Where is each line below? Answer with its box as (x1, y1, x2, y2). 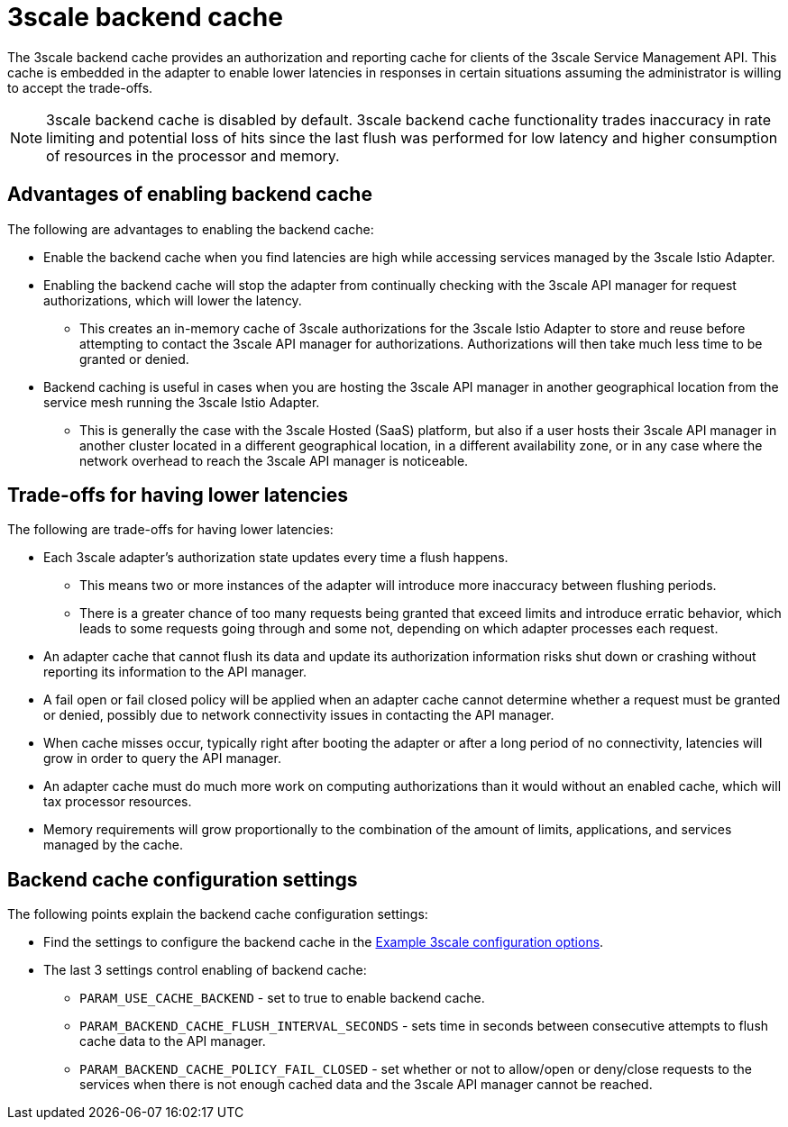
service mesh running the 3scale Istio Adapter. (43, 394, 320, 410)
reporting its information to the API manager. (43, 664, 307, 680)
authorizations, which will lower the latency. (43, 292, 302, 308)
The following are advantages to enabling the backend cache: (7, 221, 374, 237)
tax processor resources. (43, 794, 192, 810)
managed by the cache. (43, 837, 184, 853)
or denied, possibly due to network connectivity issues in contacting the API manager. (43, 707, 554, 723)
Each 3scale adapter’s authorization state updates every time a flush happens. (43, 550, 509, 566)
